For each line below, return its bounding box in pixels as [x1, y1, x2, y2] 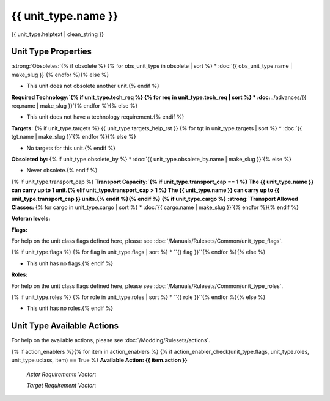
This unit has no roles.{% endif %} [26, 304, 113, 312]
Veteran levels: [11, 215, 51, 223]
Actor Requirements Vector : [26, 370, 97, 378]
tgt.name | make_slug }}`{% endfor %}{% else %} [11, 133, 136, 141]
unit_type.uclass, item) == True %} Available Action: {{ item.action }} [11, 356, 188, 364]
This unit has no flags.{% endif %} [26, 260, 113, 267]
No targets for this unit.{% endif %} [26, 144, 116, 152]
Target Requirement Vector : [26, 381, 97, 389]
